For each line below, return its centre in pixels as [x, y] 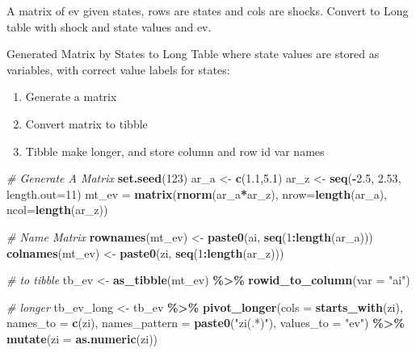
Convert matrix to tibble [86, 123]
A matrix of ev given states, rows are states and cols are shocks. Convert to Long [208, 11]
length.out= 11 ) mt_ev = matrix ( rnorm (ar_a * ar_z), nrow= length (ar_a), [197, 193]
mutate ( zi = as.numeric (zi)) [82, 338]
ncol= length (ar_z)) [57, 210]
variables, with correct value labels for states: [118, 69]
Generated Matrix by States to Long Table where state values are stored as [193, 54]
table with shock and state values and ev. [109, 26]
